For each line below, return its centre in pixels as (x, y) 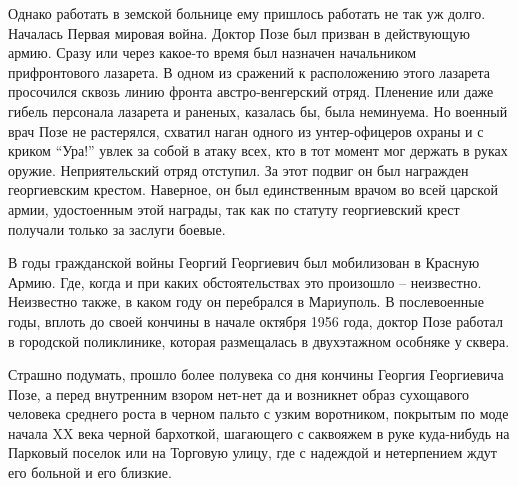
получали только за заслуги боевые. (117, 228)
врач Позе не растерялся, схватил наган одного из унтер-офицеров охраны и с (246, 130)
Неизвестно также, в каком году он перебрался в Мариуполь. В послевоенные (246, 301)
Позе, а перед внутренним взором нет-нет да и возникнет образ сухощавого (239, 393)
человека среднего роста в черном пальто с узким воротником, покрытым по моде (258, 413)
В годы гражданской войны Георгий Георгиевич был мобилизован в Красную (244, 262)
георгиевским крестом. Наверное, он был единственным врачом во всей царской (253, 189)
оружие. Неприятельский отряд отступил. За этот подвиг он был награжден (238, 169)
